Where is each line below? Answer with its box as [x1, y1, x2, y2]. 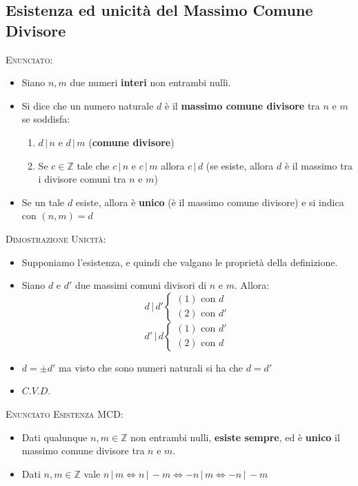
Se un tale [21, 194, 65, 209]
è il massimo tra [284, 158, 353, 172]
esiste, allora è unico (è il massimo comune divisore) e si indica [75, 194, 344, 209]
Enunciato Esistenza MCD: [6, 406, 123, 421]
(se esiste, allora [206, 158, 274, 172]
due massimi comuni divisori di [75, 278, 207, 292]
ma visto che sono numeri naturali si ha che [58, 360, 243, 374]
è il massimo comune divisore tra [165, 98, 320, 112]
